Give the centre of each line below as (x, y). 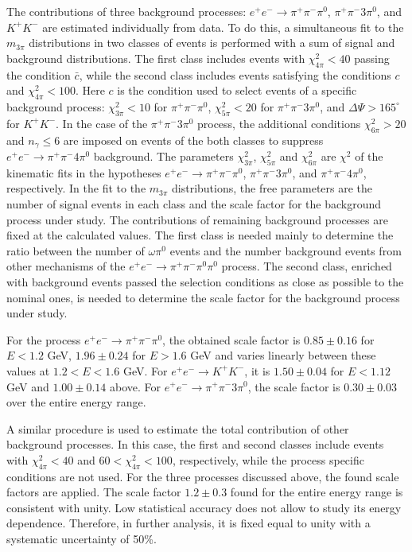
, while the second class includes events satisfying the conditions (235, 74)
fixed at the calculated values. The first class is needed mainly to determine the (200, 235)
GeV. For (145, 370)
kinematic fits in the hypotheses (84, 172)
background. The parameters (163, 156)
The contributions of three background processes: (126, 11)
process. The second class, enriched (307, 266)
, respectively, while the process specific (268, 459)
